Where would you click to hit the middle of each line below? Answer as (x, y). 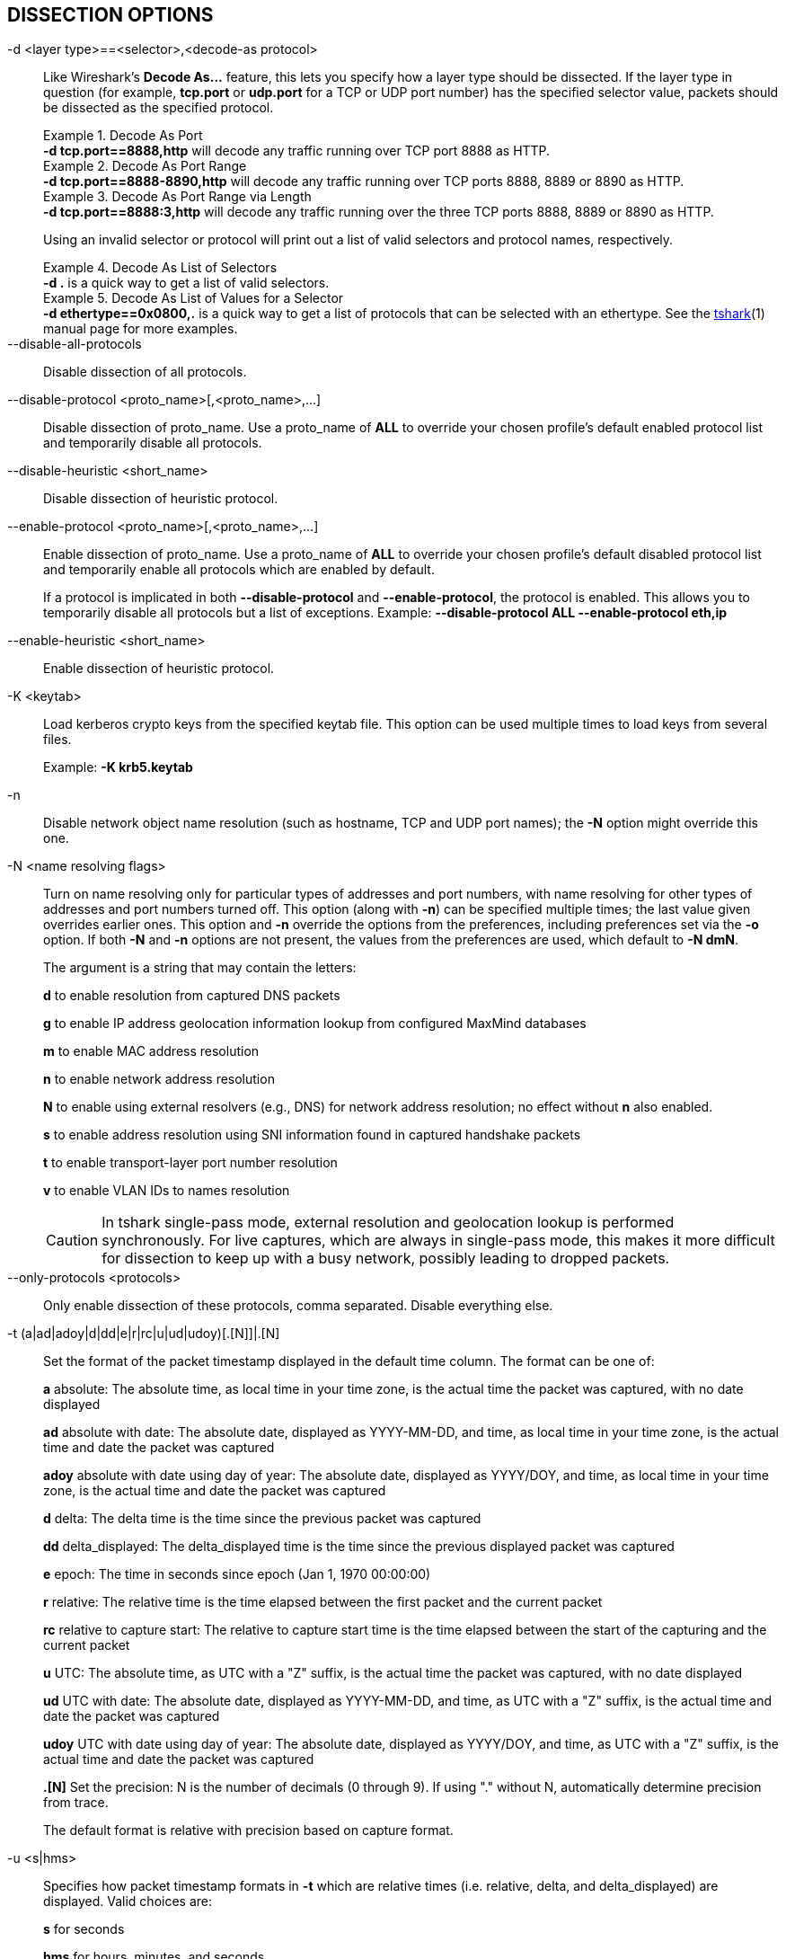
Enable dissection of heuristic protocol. (159, 669)
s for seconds (84, 1929)
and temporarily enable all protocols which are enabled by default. (239, 570)
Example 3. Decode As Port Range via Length (177, 197)
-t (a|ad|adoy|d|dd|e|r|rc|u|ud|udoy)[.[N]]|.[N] (144, 1334)
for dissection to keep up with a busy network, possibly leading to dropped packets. (386, 1259)
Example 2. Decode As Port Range (145, 166)
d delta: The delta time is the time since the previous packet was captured (262, 1519)
